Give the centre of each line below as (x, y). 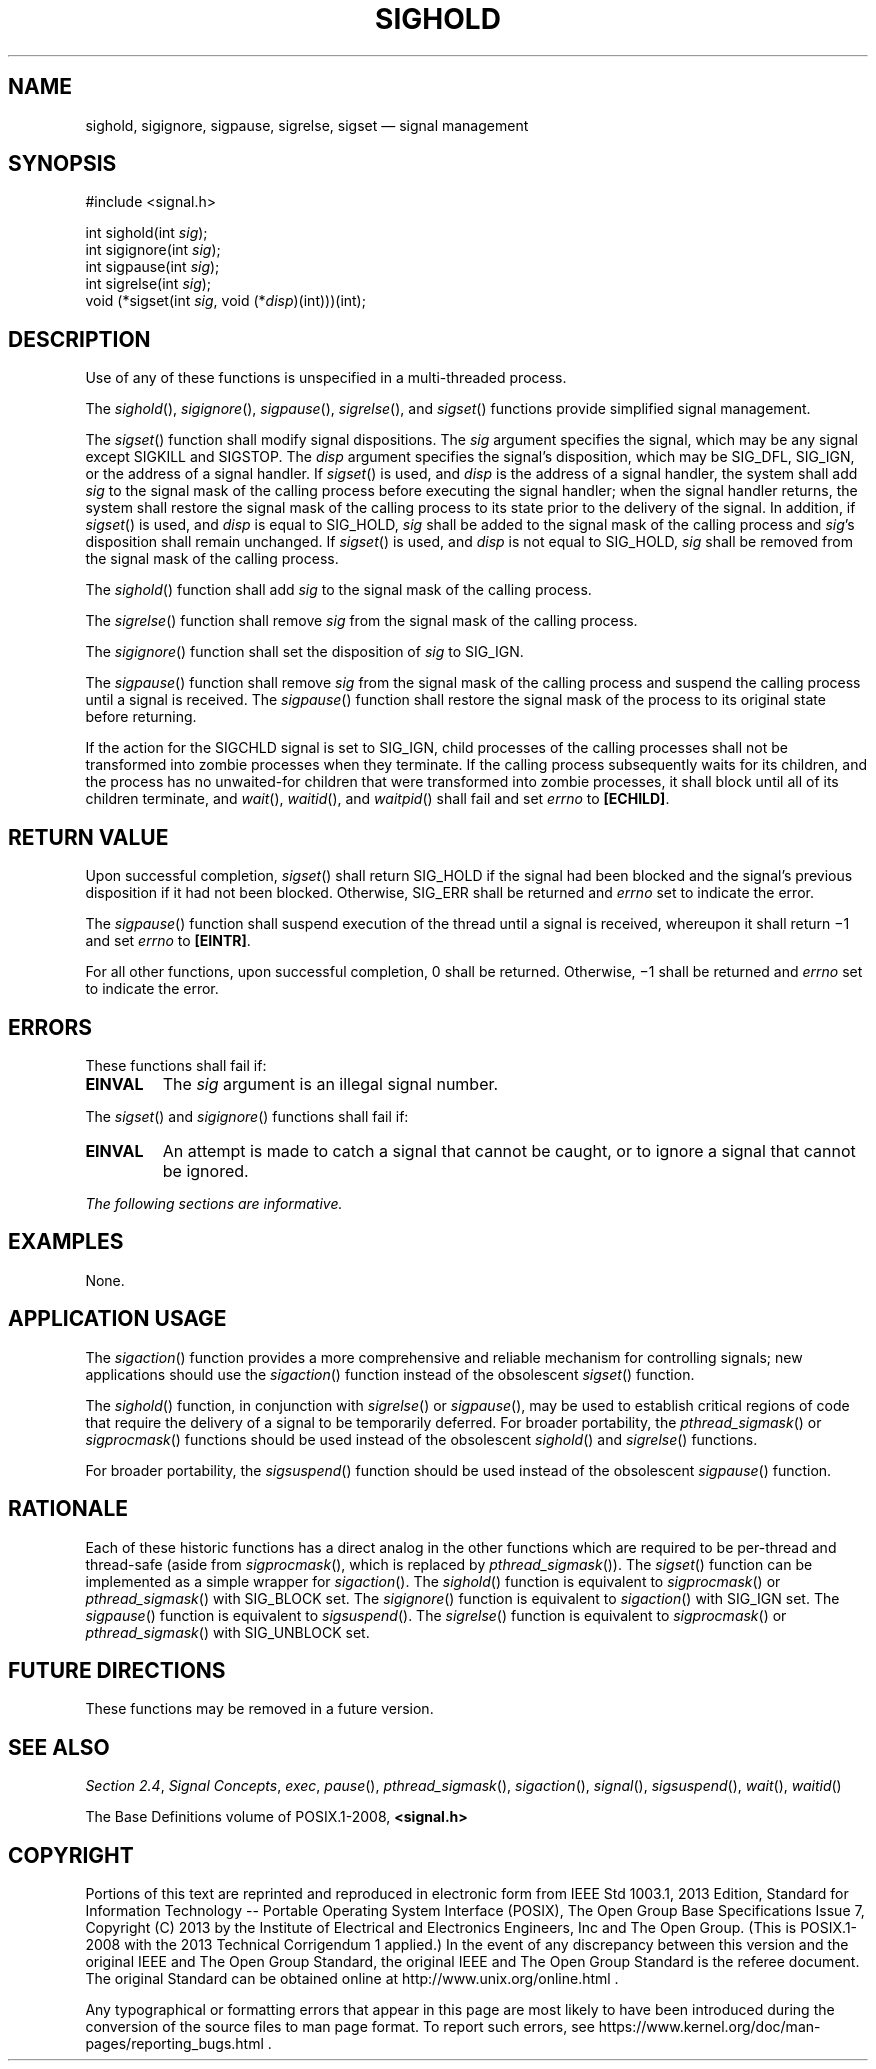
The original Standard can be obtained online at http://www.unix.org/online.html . (352, 1979)
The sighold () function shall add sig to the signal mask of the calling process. (338, 590)
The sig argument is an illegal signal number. (330, 1083)
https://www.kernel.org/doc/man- (709, 2027)
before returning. (141, 717)
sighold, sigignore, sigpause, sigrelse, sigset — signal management (307, 125)
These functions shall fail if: (176, 1065)
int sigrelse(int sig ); (148, 284)
